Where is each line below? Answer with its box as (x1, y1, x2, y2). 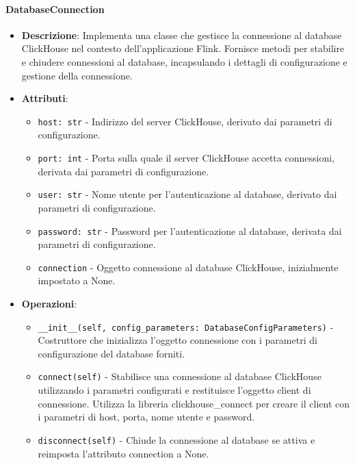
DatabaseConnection (5, 1, 105, 16)
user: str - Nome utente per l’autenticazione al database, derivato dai (38, 187, 337, 201)
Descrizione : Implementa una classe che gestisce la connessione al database (21, 27, 342, 42)
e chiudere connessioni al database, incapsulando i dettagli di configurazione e (21, 54, 347, 68)
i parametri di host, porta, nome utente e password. (38, 410, 255, 424)
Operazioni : (21, 297, 77, 311)
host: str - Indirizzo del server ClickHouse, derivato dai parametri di (38, 114, 332, 128)
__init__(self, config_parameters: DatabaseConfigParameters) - (38, 319, 334, 334)
